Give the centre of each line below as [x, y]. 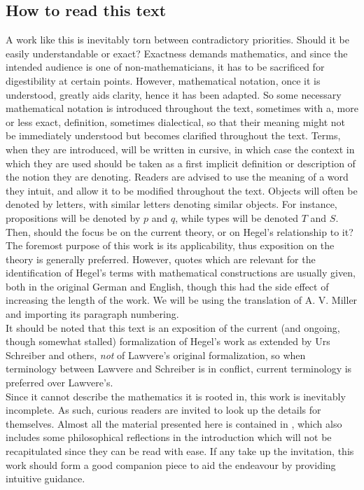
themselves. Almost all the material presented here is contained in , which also [174, 423]
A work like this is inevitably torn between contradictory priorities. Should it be [177, 40]
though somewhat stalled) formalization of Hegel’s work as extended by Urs [168, 341]
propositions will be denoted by [73, 217]
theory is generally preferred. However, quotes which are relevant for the [161, 259]
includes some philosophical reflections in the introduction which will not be [169, 437]
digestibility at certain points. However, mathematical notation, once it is [163, 80]
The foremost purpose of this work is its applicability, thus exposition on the [170, 245]
